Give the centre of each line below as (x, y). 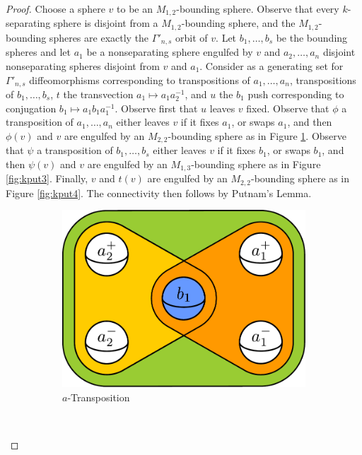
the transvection (98, 94)
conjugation (31, 108)
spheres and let (38, 52)
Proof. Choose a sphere (56, 8)
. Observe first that (156, 108)
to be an (135, 8)
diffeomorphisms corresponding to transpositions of (140, 79)
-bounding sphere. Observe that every (258, 8)
